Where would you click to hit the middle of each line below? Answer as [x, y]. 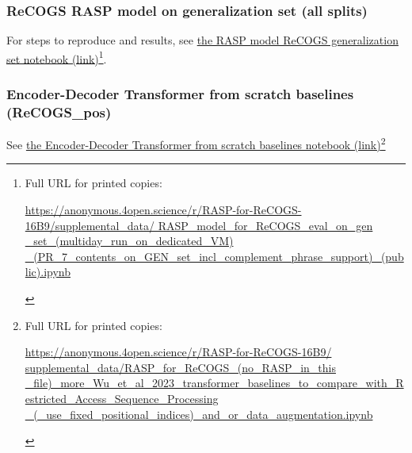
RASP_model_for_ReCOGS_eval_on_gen [265, 225]
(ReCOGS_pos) [59, 111]
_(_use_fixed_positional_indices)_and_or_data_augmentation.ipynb [199, 414]
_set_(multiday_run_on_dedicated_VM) [129, 241]
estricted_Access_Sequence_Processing [122, 398]
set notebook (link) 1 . [57, 57]
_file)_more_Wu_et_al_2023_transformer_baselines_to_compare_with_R [214, 383]
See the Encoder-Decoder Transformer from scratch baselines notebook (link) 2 [196, 143]
